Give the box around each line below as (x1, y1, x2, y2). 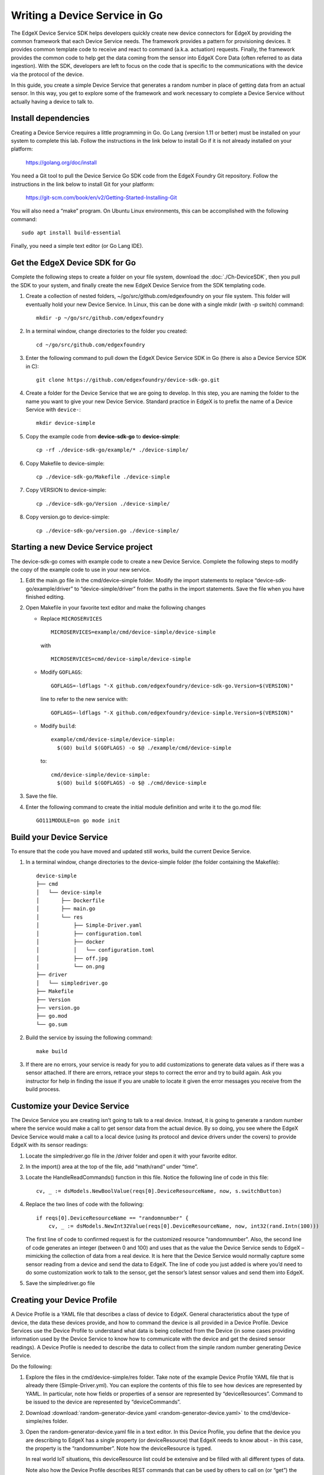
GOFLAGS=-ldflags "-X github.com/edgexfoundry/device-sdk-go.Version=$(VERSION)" (51, 682, 294, 689)
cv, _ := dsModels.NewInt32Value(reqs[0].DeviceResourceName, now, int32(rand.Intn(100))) (48, 1222, 320, 1230)
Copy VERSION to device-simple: (25, 487, 107, 494)
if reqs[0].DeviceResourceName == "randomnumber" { (36, 1214, 189, 1221)
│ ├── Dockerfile (36, 897, 105, 904)
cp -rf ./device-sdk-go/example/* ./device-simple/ (36, 447, 189, 454)
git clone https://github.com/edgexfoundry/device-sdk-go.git (36, 376, 220, 383)
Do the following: (11, 1363, 53, 1370)
